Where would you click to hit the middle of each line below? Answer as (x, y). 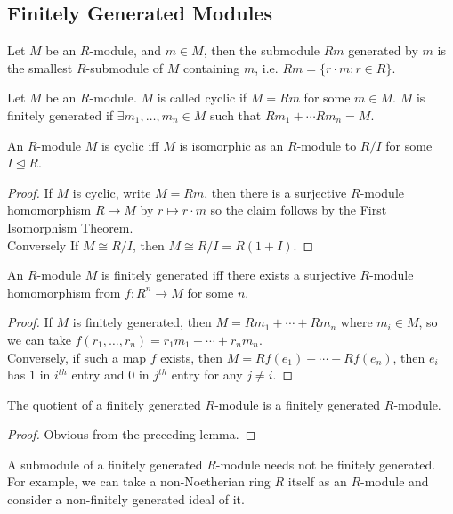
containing (211, 67)
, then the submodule (262, 50)
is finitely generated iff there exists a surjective (228, 275)
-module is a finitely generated (298, 404)
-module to (327, 145)
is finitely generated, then (142, 322)
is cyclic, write (112, 192)
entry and (98, 375)
